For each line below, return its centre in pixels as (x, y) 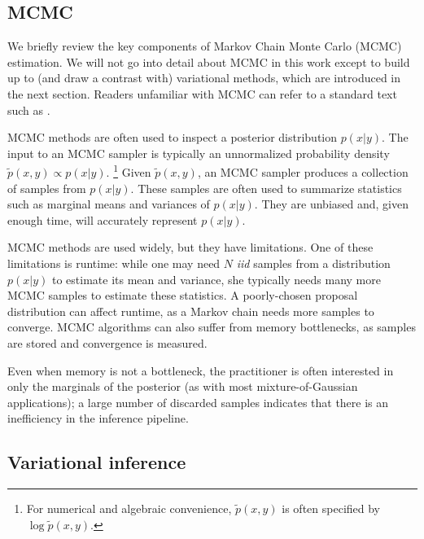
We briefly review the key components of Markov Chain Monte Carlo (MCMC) (205, 46)
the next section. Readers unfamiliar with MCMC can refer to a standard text (202, 93)
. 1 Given (129, 171)
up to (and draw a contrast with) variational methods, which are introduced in (204, 78)
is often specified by (331, 508)
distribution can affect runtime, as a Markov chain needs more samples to (191, 311)
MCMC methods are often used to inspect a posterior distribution (173, 137)
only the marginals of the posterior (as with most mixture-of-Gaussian (183, 386)
